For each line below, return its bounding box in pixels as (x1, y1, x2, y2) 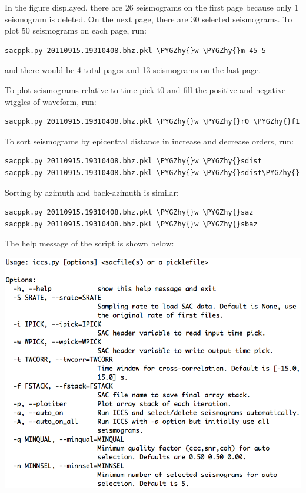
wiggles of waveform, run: (5, 95, 97, 107)
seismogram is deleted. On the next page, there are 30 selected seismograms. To (5, 12, 292, 25)
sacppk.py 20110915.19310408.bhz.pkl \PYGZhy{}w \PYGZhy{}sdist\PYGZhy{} (5, 168, 300, 177)
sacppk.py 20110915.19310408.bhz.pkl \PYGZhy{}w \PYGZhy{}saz (5, 208, 254, 217)
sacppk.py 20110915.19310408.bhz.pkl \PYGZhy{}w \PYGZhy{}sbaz (5, 219, 258, 228)
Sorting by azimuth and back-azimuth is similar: (5, 186, 179, 198)
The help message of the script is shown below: (5, 237, 174, 249)
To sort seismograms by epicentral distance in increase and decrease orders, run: (5, 134, 294, 147)
